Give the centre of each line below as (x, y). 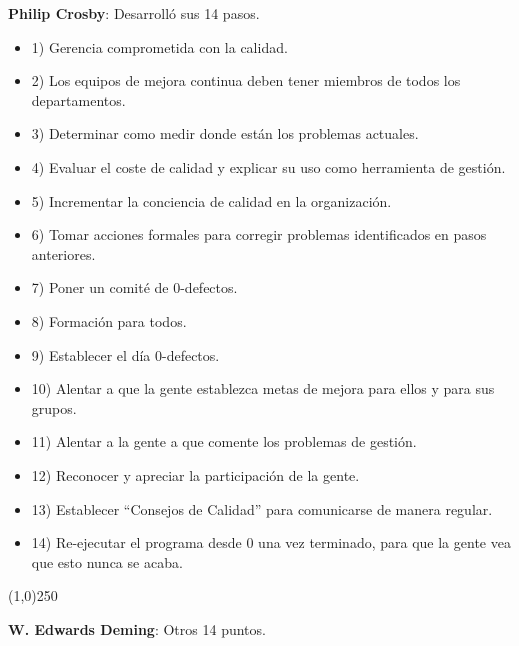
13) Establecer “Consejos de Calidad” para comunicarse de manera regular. (262, 508)
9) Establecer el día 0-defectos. (125, 354)
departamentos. (78, 99)
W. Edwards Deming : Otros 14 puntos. (137, 628)
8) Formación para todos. (109, 320)
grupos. (54, 407)
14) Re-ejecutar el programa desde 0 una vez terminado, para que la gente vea (271, 542)
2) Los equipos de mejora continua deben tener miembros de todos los (246, 80)
